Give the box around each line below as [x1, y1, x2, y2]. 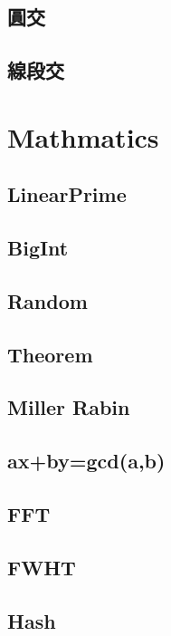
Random [7, 286, 88, 314]
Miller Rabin [7, 393, 130, 421]
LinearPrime [7, 180, 127, 208]
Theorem [7, 340, 93, 368]
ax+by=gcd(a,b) [7, 447, 166, 475]
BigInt [7, 234, 69, 262]
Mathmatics [7, 118, 159, 155]
